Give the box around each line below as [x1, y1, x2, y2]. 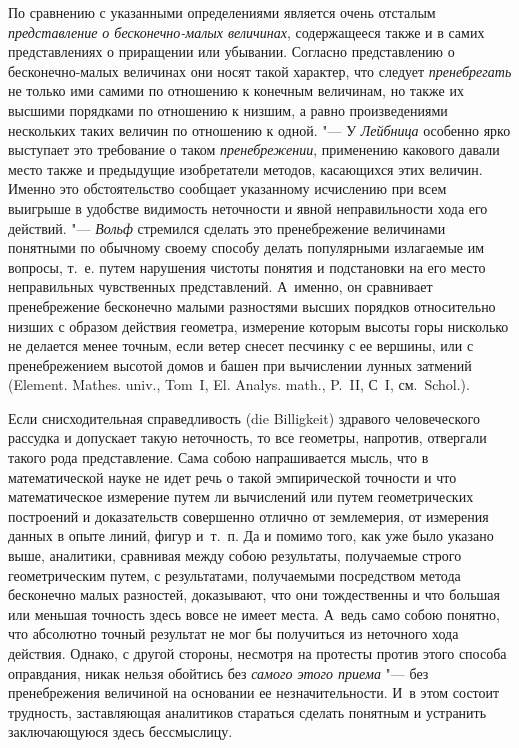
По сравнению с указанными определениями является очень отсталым [8, 2, 436, 22]
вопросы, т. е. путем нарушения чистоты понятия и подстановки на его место [8, 256, 486, 277]
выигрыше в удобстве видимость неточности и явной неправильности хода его [8, 197, 488, 218]
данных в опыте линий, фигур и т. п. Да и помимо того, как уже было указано [8, 525, 494, 546]
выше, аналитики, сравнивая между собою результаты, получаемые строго [8, 545, 462, 566]
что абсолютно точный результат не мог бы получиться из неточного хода [8, 623, 459, 644]
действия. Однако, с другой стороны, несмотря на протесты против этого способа [8, 643, 507, 663]
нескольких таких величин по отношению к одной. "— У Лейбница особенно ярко [8, 119, 511, 140]
